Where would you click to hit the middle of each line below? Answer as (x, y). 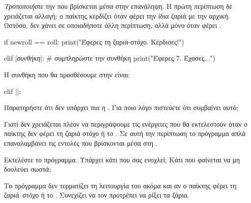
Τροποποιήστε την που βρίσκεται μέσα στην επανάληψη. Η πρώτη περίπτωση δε (118, 6)
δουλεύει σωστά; (28, 169)
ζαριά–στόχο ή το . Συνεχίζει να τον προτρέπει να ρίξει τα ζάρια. (97, 195)
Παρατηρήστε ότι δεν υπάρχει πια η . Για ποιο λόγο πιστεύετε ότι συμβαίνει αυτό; (121, 107)
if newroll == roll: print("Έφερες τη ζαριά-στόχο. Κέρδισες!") (94, 41)
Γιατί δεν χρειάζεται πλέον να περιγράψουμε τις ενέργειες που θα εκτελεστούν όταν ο (126, 124)
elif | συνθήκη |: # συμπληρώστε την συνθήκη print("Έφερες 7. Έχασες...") (110, 58)
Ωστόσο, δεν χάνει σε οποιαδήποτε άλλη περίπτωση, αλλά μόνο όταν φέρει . (113, 25)
